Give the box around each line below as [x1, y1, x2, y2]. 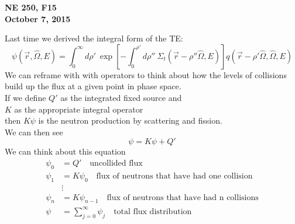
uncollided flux [90, 159, 143, 167]
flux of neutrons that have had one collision [96, 171, 253, 180]
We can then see [5, 125, 63, 138]
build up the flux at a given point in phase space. [5, 80, 181, 92]
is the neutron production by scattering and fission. [38, 114, 222, 127]
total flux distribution [114, 207, 192, 216]
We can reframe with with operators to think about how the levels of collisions [5, 68, 287, 80]
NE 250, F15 [5, 1, 57, 13]
